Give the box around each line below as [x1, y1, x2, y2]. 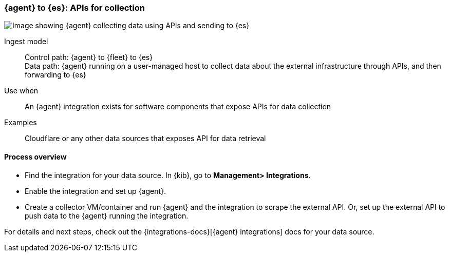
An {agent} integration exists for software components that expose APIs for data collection [25, 102, 331, 111]
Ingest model [4, 37, 48, 46]
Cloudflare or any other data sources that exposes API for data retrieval [25, 134, 266, 143]
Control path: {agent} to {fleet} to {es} [25, 53, 153, 62]
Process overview [4, 152, 67, 161]
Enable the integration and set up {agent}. [25, 186, 166, 195]
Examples [4, 118, 37, 127]
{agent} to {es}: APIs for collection [4, 3, 145, 13]
